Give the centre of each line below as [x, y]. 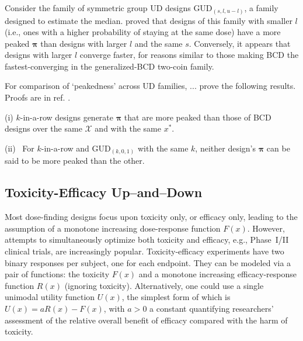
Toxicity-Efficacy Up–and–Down [104, 192]
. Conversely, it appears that [240, 43]
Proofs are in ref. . [38, 97]
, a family [261, 8]
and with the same [128, 128]
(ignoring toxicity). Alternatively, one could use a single [164, 285]
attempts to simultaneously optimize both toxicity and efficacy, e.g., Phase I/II [147, 240]
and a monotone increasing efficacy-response [218, 274]
